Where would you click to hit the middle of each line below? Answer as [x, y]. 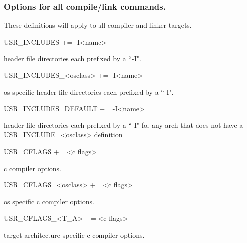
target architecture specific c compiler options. [74, 234]
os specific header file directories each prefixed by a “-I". [89, 91]
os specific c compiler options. [49, 201]
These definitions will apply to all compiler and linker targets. [98, 25]
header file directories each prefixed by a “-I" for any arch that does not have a [123, 125]
